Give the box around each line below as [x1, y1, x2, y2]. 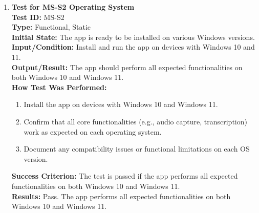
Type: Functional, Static [11, 22, 91, 32]
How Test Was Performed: [11, 81, 107, 92]
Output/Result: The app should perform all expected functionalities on [11, 61, 243, 72]
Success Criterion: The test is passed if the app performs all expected [11, 171, 238, 181]
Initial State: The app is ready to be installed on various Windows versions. [11, 31, 255, 42]
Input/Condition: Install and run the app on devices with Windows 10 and [11, 41, 255, 52]
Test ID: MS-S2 [11, 11, 64, 22]
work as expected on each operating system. [24, 126, 162, 137]
